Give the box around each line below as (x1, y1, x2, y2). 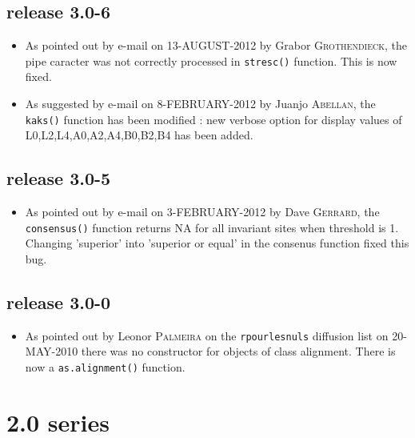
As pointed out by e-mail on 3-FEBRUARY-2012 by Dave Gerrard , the (25, 203, 380, 220)
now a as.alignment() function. (25, 358, 186, 375)
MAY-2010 (25, 343, 78, 360)
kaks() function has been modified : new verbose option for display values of (25, 111, 402, 127)
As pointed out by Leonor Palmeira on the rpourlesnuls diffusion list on (25, 327, 389, 344)
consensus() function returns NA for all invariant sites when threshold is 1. (25, 219, 399, 235)
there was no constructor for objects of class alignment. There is (81, 343, 396, 360)
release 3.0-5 (6, 166, 111, 191)
